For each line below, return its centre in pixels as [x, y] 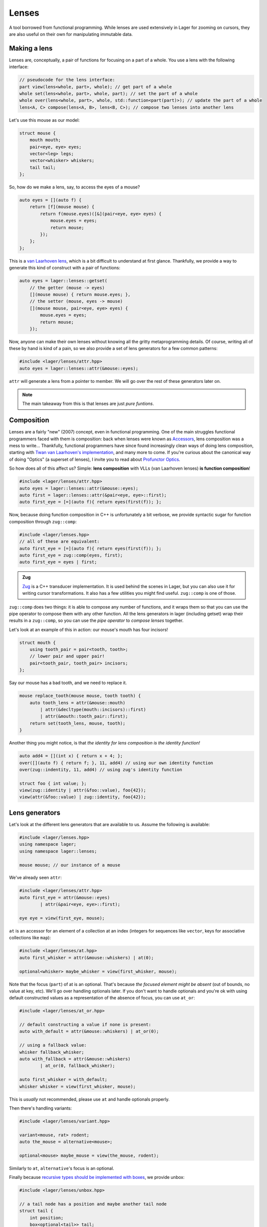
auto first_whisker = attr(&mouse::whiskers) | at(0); [86, 958]
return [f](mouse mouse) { [62, 207]
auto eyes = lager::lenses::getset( [63, 281]
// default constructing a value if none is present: [85, 1025]
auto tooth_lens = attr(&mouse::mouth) [78, 703]
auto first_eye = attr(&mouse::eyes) [65, 897]
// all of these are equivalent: [60, 542]
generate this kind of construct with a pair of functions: [65, 268]
